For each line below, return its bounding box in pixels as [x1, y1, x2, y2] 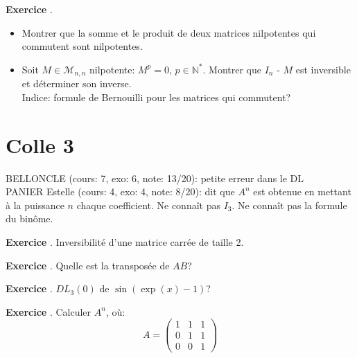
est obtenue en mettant [253, 184, 351, 199]
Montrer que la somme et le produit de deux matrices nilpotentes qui [21, 25, 316, 39]
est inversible [295, 62, 351, 76]
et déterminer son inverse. [21, 76, 132, 91]
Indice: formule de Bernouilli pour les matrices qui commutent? [21, 89, 291, 104]
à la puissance [6, 197, 64, 212]
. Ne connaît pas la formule [232, 197, 347, 212]
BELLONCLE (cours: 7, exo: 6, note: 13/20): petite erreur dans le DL [6, 170, 304, 185]
